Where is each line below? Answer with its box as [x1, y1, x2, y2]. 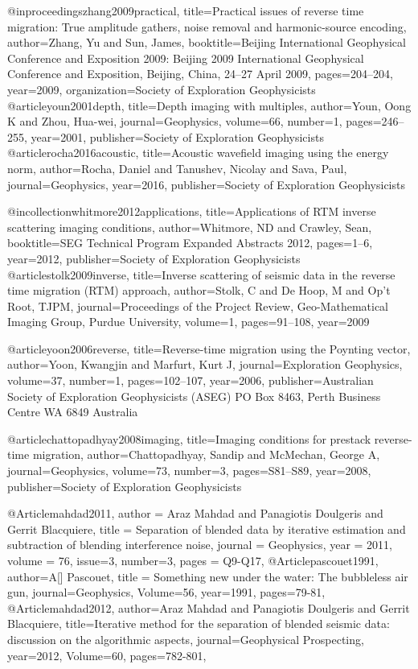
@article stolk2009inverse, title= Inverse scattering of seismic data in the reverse [7, 266, 395, 283]
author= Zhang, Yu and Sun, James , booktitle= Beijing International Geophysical [7, 34, 406, 51]
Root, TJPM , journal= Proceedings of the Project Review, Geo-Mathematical [7, 297, 388, 314]
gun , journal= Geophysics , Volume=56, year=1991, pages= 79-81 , [7, 584, 326, 601]
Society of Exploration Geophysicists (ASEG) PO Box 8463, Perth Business [7, 387, 381, 404]
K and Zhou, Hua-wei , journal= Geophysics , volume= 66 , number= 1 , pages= [7, 113, 382, 130]
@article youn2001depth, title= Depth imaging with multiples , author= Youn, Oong [7, 97, 412, 114]
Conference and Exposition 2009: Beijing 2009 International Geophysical [7, 49, 364, 66]
